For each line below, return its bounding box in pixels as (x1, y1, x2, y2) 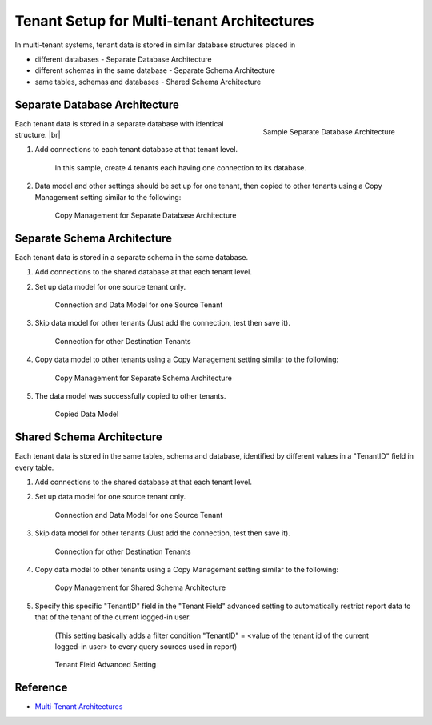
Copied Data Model (54, 409, 119, 419)
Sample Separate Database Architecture (262, 127, 395, 137)
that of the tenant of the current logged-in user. (34, 612, 191, 622)
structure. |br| (14, 130, 61, 140)
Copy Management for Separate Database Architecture (54, 210, 237, 220)
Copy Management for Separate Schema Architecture (54, 373, 232, 383)
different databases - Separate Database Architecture (34, 54, 212, 64)
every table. (14, 463, 54, 472)
